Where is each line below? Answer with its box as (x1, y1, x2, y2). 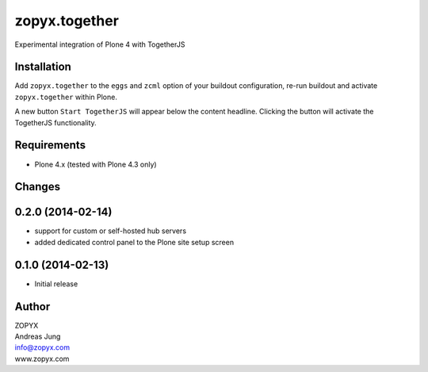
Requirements (14, 139, 86, 152)
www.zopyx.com (14, 354, 70, 363)
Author (14, 300, 51, 313)
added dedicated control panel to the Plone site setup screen (34, 237, 234, 247)
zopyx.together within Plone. (14, 92, 118, 102)
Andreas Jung (14, 332, 61, 341)
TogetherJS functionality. (14, 117, 97, 127)
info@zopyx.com (14, 343, 71, 352)
